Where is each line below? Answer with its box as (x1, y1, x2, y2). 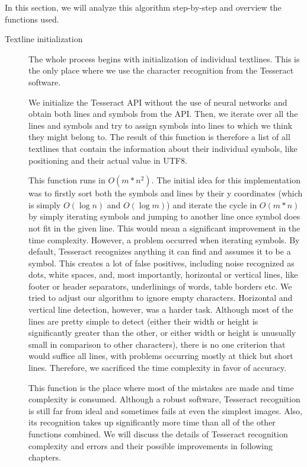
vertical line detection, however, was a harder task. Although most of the (28, 303, 293, 316)
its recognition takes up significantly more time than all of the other (28, 416, 276, 428)
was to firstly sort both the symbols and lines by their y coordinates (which (28, 187, 303, 199)
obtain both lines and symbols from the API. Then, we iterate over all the (28, 107, 298, 120)
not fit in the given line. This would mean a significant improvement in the (28, 221, 300, 234)
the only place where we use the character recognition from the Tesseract (28, 64, 294, 77)
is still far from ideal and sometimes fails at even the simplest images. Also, (28, 404, 302, 417)
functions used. (5, 12, 59, 25)
